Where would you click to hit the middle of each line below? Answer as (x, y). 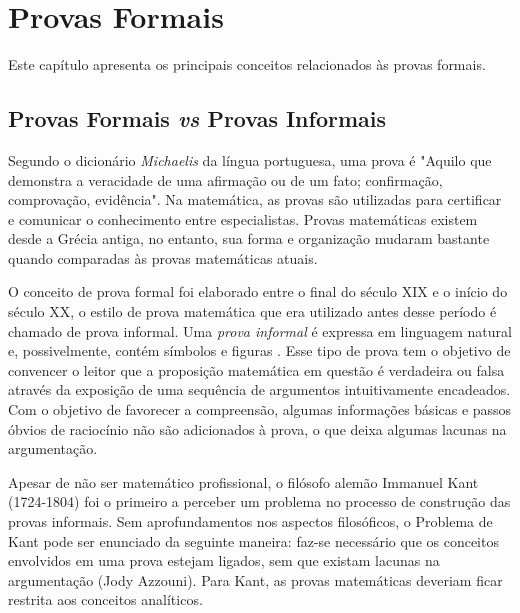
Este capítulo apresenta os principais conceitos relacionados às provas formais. (247, 64)
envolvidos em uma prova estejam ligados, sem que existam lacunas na (224, 560)
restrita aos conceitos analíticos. (105, 599)
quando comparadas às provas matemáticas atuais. (163, 257)
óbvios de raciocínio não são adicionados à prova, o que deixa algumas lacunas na (257, 428)
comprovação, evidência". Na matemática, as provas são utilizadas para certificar (255, 199)
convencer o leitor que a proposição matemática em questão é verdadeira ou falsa (256, 369)
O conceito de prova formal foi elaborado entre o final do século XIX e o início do (258, 291)
